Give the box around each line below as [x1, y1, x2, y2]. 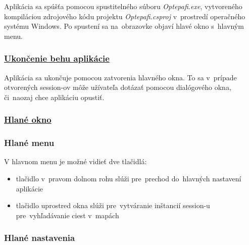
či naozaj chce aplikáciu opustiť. [4, 91, 105, 102]
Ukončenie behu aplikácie [4, 52, 110, 65]
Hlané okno [4, 113, 52, 126]
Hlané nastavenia [4, 231, 75, 244]
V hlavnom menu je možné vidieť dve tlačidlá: [4, 156, 147, 167]
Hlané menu [4, 136, 55, 149]
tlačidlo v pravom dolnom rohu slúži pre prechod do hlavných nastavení [16, 173, 241, 184]
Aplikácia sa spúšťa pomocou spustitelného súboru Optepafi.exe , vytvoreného [4, 1, 242, 11]
